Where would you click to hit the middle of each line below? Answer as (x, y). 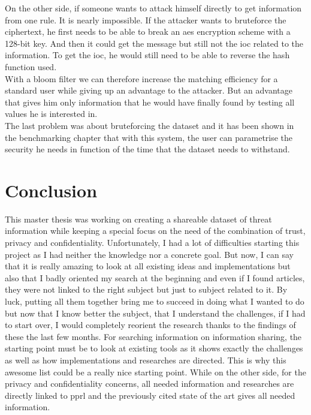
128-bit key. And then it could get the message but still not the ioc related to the (154, 43)
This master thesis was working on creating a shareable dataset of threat (138, 219)
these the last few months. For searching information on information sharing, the (153, 336)
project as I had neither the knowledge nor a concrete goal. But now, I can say (149, 254)
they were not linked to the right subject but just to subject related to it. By (146, 289)
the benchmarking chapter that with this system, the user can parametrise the (149, 137)
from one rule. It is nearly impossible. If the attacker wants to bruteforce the (146, 19)
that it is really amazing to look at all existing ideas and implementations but (148, 266)
